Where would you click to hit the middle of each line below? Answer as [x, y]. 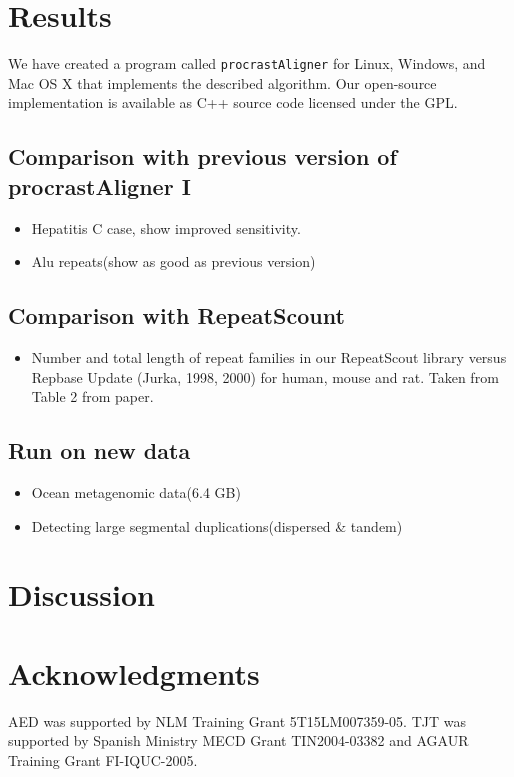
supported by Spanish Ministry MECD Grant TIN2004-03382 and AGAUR [238, 740]
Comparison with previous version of [202, 156]
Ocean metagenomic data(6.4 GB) [136, 491]
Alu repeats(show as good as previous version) [173, 261]
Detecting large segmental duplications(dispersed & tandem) [217, 525]
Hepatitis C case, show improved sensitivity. [166, 227]
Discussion [81, 594]
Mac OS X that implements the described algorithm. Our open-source [222, 82]
